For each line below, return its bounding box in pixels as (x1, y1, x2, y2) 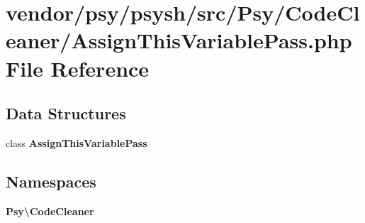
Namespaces (6, 170, 96, 192)
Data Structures (6, 102, 126, 124)
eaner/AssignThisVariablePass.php (6, 26, 352, 55)
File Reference (6, 53, 150, 82)
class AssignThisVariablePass (6, 135, 147, 150)
